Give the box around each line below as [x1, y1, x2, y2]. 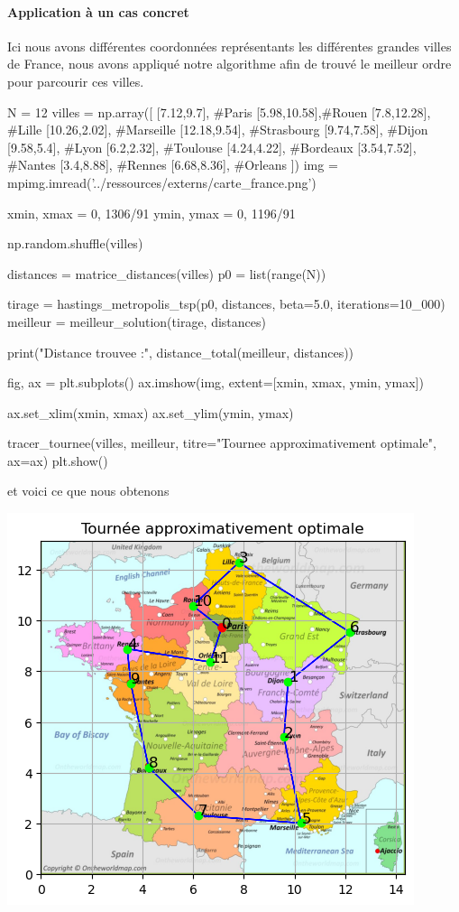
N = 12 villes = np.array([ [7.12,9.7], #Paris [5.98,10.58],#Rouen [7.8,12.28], [7, 102, 431, 121]
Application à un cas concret [7, 2, 189, 21]
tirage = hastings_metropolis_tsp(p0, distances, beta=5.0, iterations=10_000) [7, 294, 445, 313]
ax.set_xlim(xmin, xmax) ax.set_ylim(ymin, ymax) [7, 403, 294, 422]
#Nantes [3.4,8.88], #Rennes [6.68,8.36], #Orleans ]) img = [7, 155, 338, 174]
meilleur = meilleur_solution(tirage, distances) [7, 312, 266, 330]
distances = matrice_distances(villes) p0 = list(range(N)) [7, 264, 326, 283]
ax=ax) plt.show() [7, 451, 108, 470]
